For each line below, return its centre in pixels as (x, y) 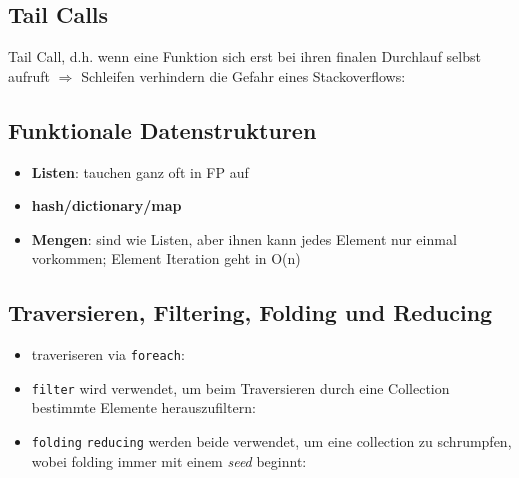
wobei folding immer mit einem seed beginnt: (169, 460)
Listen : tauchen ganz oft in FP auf (140, 171)
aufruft (29, 75)
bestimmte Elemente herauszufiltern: (143, 407)
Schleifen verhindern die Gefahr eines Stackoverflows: (243, 75)
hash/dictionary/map (106, 205)
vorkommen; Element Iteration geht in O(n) (166, 258)
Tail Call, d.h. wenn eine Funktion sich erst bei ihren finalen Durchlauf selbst (244, 56)
